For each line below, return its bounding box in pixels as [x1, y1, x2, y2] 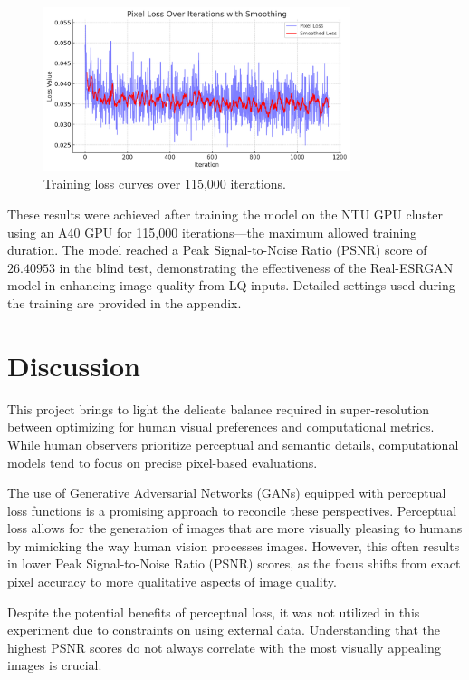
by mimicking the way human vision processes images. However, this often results [7, 536, 460, 555]
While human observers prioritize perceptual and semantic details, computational [7, 434, 459, 453]
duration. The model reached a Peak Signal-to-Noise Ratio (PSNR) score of [7, 240, 427, 259]
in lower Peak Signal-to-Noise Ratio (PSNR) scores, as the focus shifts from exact [7, 554, 461, 573]
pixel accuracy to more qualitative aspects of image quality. [7, 572, 337, 591]
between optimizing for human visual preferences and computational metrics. [7, 417, 435, 436]
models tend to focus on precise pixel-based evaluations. [7, 452, 318, 471]
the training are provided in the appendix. [7, 294, 242, 312]
